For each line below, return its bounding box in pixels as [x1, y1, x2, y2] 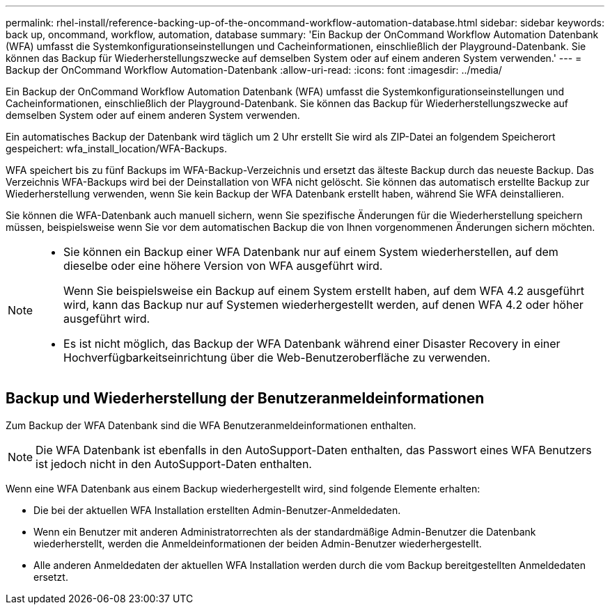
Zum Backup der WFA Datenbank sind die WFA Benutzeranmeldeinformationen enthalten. [6, 419, 416, 431]
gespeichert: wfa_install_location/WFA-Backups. [6, 143, 227, 154]
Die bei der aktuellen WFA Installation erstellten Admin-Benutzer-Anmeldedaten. [33, 504, 401, 516]
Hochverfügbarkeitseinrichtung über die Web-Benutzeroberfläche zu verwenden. [63, 351, 491, 364]
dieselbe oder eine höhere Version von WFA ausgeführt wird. [63, 259, 383, 273]
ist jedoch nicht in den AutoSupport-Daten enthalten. [36, 456, 312, 471]
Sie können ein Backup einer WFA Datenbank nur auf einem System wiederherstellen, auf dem [63, 245, 558, 259]
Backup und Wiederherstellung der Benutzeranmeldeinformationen [6, 390, 485, 408]
